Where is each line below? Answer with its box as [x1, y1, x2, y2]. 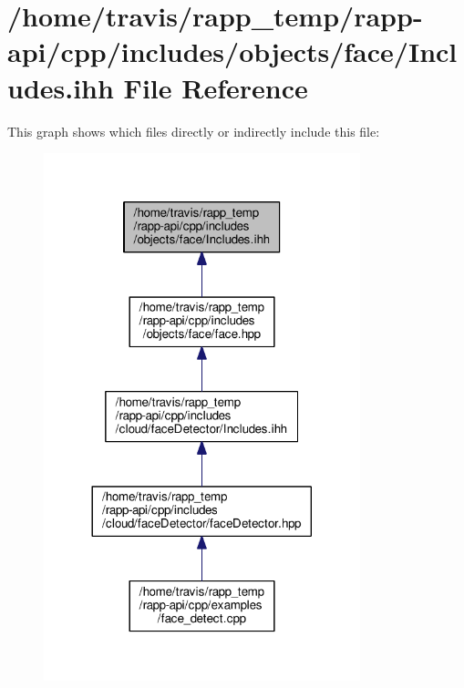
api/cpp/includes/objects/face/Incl [7, 33, 458, 70]
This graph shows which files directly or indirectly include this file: [7, 121, 380, 140]
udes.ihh [7, 68, 114, 106]
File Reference [123, 68, 308, 106]
